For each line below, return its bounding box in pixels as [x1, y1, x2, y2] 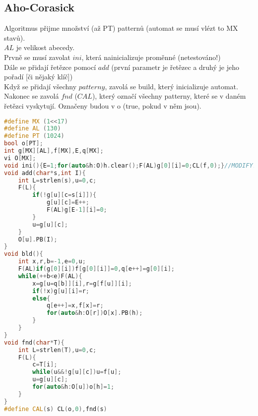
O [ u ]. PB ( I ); [18, 236, 58, 243]
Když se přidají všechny [4, 81, 77, 91]
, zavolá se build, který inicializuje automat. [105, 81, 238, 91]
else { [32, 295, 51, 302]
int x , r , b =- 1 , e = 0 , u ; [18, 258, 86, 265]
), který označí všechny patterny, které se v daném [92, 91, 246, 101]
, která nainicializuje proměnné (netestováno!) [81, 52, 221, 62]
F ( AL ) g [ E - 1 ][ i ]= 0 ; [46, 206, 107, 214]
